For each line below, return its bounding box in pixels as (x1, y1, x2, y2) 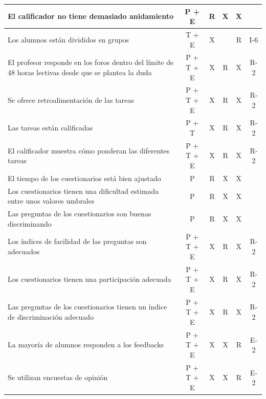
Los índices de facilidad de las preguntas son (8, 236, 147, 247)
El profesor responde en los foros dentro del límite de (8, 57, 174, 68)
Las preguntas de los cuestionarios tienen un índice (8, 301, 167, 312)
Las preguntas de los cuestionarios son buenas (8, 208, 151, 219)
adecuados (8, 246, 40, 257)
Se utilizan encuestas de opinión (8, 372, 108, 383)
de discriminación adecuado (8, 312, 94, 322)
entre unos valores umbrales (8, 195, 95, 206)
